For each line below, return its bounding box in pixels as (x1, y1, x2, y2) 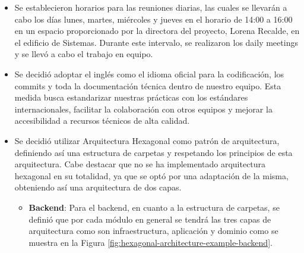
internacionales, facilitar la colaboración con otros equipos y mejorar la (14, 102, 273, 115)
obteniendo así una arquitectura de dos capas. (14, 181, 182, 193)
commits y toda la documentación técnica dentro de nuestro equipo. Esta (14, 79, 281, 92)
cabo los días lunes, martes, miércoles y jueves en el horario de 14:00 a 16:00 (14, 13, 293, 25)
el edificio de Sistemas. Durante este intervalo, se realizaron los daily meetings (14, 36, 298, 48)
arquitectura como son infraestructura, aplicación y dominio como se (28, 224, 278, 237)
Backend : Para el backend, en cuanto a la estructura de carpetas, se (28, 201, 280, 213)
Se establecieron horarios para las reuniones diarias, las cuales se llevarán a (14, 1, 287, 13)
